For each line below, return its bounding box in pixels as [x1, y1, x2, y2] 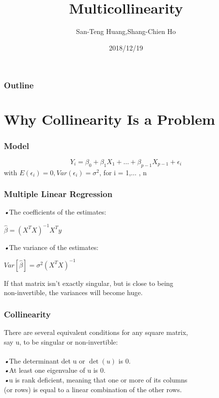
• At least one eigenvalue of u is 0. [4, 365, 106, 375]
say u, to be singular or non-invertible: [4, 336, 118, 347]
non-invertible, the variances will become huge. [4, 287, 143, 298]
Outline [4, 79, 34, 91]
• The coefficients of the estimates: [4, 207, 107, 217]
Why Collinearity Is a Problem [4, 109, 215, 129]
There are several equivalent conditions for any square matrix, [4, 327, 188, 337]
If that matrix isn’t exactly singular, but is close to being [4, 278, 173, 288]
